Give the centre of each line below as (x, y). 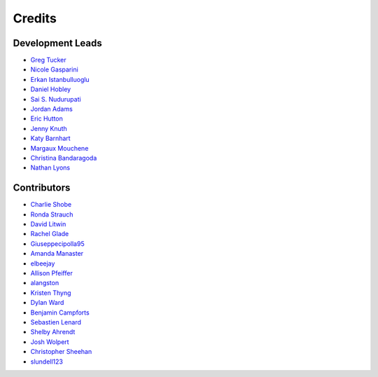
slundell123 (47, 362)
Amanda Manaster (57, 254)
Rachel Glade (50, 234)
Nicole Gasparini (54, 69)
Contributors (42, 188)
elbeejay (43, 263)
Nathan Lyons (50, 167)
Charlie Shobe (51, 205)
